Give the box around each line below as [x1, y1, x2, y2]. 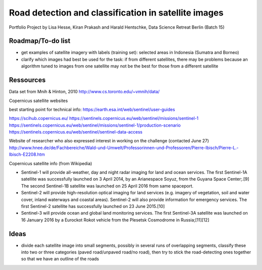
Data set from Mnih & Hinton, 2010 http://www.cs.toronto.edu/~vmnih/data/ [9, 89, 160, 95]
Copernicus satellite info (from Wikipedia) [9, 160, 92, 166]
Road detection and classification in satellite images [9, 7, 224, 18]
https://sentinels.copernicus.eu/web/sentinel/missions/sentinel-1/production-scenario [9, 122, 181, 128]
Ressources [9, 76, 46, 84]
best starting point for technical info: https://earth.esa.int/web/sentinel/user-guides [9, 106, 175, 112]
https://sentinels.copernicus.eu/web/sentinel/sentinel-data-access [9, 129, 143, 135]
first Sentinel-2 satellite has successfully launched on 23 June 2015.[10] [21, 203, 165, 209]
